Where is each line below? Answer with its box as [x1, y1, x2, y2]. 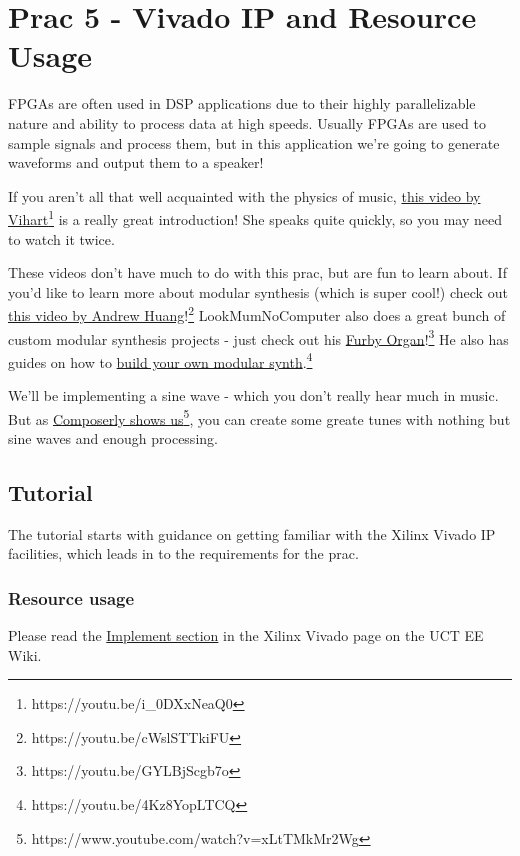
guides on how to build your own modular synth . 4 [8, 348, 313, 372]
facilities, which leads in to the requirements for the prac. [8, 543, 359, 564]
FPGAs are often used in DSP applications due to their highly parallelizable [8, 93, 476, 114]
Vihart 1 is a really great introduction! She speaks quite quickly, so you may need [8, 206, 503, 229]
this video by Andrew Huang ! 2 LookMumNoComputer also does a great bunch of [8, 302, 506, 325]
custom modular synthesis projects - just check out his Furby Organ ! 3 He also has [8, 325, 509, 349]
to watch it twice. [8, 228, 115, 249]
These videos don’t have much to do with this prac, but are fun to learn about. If [8, 262, 507, 283]
